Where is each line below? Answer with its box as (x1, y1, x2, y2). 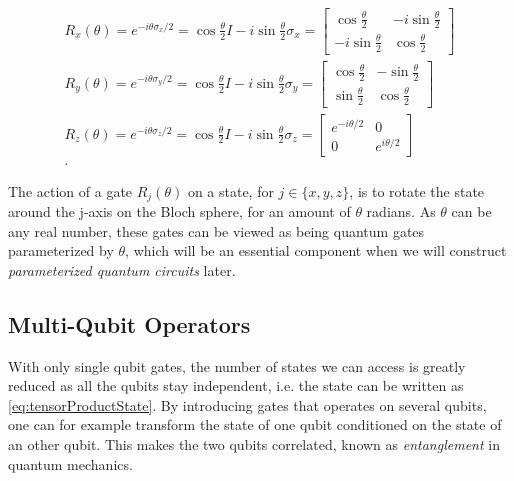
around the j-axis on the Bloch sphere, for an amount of (8, 201, 351, 222)
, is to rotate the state (349, 180, 485, 201)
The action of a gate (8, 180, 133, 201)
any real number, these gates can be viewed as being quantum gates (8, 220, 425, 241)
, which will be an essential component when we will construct (125, 240, 507, 261)
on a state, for (187, 180, 274, 201)
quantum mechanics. (8, 453, 133, 474)
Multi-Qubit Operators (8, 308, 251, 339)
